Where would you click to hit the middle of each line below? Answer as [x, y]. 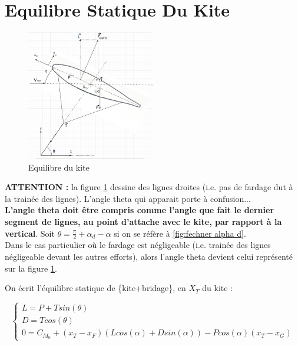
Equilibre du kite [59, 167]
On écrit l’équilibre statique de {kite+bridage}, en [95, 288]
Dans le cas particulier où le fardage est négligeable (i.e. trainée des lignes [138, 245]
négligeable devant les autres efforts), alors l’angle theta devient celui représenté [149, 257]
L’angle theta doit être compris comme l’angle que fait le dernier [140, 210]
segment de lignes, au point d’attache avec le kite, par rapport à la [143, 221]
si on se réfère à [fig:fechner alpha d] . [180, 233]
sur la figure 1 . [31, 268]
